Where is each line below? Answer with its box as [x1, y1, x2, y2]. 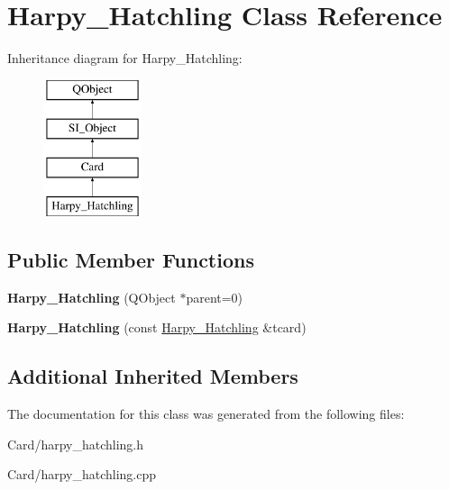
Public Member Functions [7, 245, 254, 273]
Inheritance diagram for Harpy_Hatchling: [7, 49, 243, 68]
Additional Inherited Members [7, 362, 298, 390]
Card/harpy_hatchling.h [7, 434, 144, 453]
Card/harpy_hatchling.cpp [7, 465, 157, 484]
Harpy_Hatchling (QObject [7, 287, 176, 306]
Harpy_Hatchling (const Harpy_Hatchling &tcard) [7, 318, 307, 337]
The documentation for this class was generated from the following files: [7, 404, 405, 423]
